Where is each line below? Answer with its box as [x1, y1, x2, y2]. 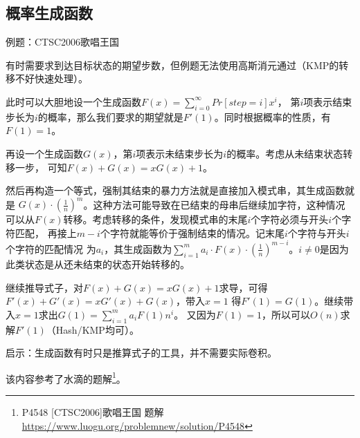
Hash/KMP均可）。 [55, 322, 139, 336]
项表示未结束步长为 [136, 146, 224, 160]
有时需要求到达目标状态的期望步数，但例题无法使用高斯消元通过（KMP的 [6, 57, 339, 72]
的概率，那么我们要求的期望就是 [37, 109, 183, 124]
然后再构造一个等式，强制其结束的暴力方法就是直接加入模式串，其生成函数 [6, 183, 345, 198]
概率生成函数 [6, 2, 93, 23]
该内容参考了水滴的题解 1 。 [6, 369, 126, 385]
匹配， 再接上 [15, 225, 77, 240]
